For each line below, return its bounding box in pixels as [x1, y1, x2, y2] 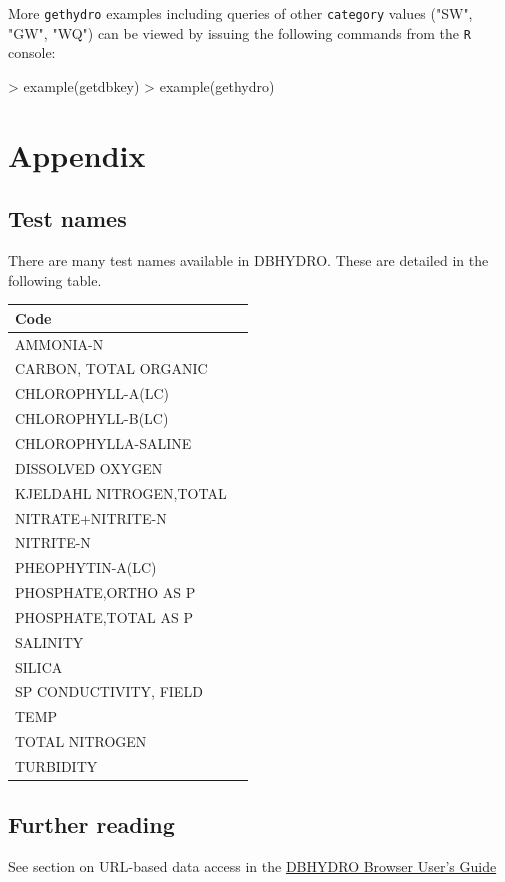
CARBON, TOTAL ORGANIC [15, 358, 208, 379]
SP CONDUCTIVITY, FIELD [15, 681, 203, 702]
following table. [8, 269, 102, 290]
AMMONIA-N [15, 333, 104, 354]
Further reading [8, 809, 175, 840]
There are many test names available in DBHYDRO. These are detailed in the [8, 250, 489, 271]
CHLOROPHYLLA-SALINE [15, 432, 192, 453]
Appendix [8, 134, 146, 175]
